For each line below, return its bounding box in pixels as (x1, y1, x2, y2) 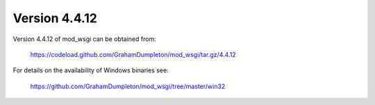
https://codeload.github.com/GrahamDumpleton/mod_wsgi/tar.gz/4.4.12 (30, 50, 236, 58)
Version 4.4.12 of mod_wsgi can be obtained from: (12, 35, 156, 43)
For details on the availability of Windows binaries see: (12, 66, 169, 74)
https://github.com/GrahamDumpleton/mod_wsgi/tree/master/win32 (30, 82, 226, 90)
